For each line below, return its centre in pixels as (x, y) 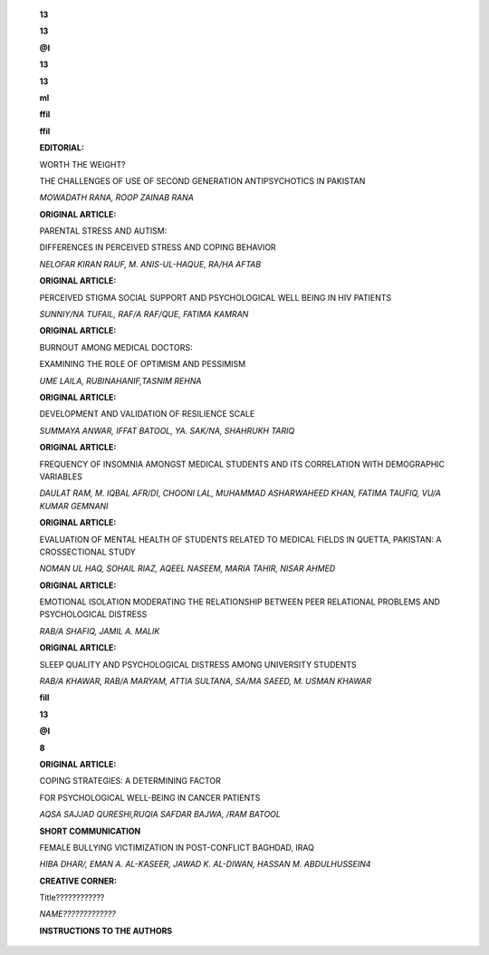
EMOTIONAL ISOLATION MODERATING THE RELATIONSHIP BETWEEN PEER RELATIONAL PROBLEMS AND (240, 602)
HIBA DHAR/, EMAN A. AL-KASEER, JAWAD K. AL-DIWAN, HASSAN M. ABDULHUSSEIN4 (205, 864)
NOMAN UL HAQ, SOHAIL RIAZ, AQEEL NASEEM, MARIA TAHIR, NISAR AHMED (187, 569)
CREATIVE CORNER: (78, 881)
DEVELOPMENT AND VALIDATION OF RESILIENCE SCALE (147, 414)
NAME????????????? (78, 914)
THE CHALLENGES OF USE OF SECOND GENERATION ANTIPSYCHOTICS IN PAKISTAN (202, 180)
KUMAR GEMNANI (74, 506)
